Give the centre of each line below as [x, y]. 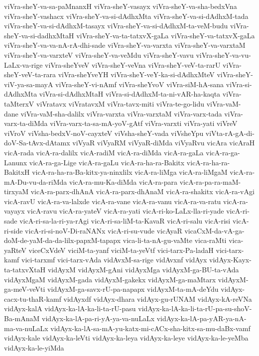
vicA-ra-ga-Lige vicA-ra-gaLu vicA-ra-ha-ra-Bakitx [107, 162]
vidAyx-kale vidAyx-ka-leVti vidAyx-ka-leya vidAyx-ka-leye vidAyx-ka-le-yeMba [126, 338]
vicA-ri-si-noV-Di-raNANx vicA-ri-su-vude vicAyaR [104, 230]
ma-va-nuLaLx [26, 328]
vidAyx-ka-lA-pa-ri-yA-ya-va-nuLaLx [98, 318]
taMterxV [19, 103]
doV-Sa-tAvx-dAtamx [37, 143]
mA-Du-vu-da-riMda [36, 181]
